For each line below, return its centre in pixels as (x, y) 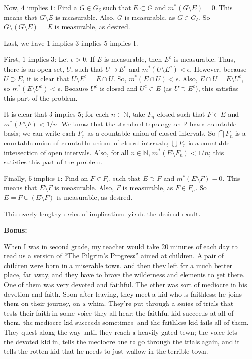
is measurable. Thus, (204, 59)
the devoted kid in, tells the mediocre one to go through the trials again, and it (122, 341)
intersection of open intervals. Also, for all (66, 152)
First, (12, 59)
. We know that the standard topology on (119, 123)
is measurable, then (133, 59)
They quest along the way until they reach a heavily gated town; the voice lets (121, 332)
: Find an (74, 178)
